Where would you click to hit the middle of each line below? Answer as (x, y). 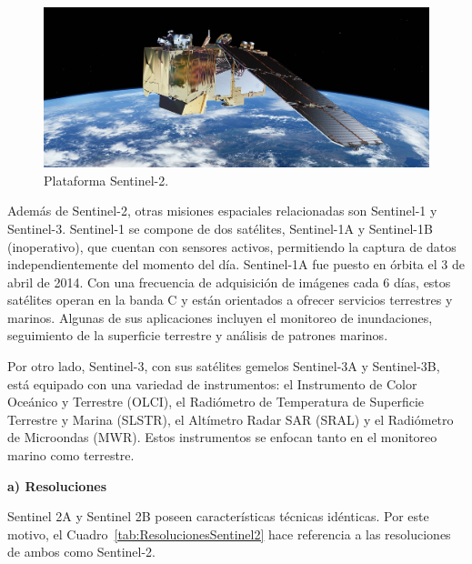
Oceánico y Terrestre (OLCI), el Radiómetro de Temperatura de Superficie (216, 402)
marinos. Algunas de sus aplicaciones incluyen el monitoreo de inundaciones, (220, 317)
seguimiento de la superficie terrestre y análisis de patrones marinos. (198, 335)
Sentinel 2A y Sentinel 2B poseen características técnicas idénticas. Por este (218, 516)
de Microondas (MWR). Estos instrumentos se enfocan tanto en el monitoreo (222, 437)
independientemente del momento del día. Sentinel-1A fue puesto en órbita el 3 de (236, 264)
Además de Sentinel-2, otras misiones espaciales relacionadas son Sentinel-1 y (222, 211)
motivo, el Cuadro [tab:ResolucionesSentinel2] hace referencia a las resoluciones (229, 534)
